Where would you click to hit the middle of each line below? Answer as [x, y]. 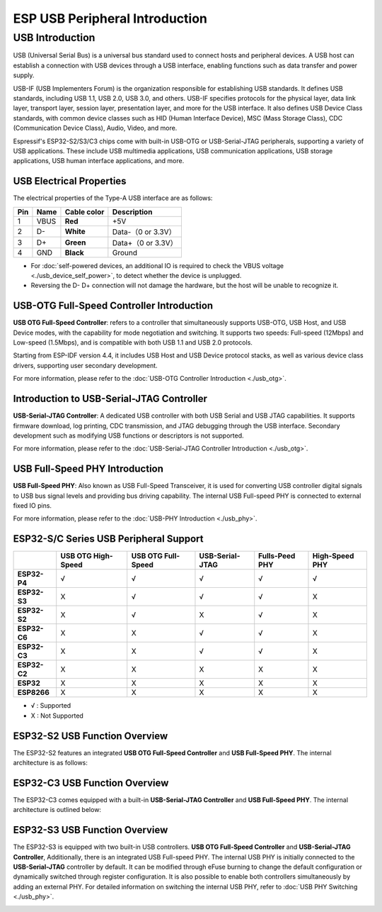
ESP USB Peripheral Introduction [110, 18]
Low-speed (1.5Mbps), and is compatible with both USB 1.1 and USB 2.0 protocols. [133, 343]
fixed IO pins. [33, 506]
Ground [125, 252]
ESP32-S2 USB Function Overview [91, 736]
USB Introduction [54, 38]
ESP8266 [33, 693]
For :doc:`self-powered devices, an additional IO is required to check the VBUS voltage [157, 265]
